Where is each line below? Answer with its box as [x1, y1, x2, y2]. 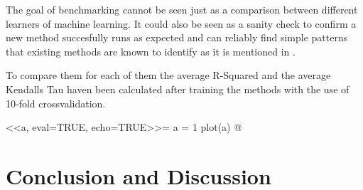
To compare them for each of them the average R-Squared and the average [6, 68, 331, 83]
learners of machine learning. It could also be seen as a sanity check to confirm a [6, 16, 357, 31]
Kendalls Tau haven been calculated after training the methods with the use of [6, 81, 350, 96]
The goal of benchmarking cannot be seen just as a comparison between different [6, 2, 358, 16]
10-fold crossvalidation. [6, 95, 106, 110]
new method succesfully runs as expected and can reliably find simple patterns [6, 30, 348, 45]
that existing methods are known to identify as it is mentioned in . [6, 43, 296, 58]
